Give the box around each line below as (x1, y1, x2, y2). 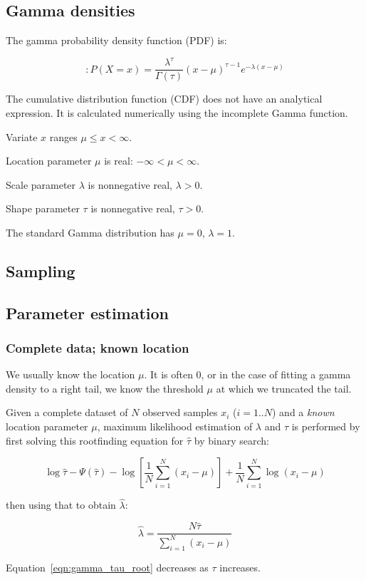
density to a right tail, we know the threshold (6, 380, 204, 395)
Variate (6, 129, 38, 144)
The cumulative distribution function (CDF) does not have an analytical (6, 91, 323, 106)
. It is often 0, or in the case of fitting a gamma (144, 367, 351, 382)
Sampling (6, 259, 75, 281)
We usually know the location (6, 367, 135, 382)
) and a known (272, 405, 335, 420)
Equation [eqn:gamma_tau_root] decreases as (6, 559, 209, 574)
